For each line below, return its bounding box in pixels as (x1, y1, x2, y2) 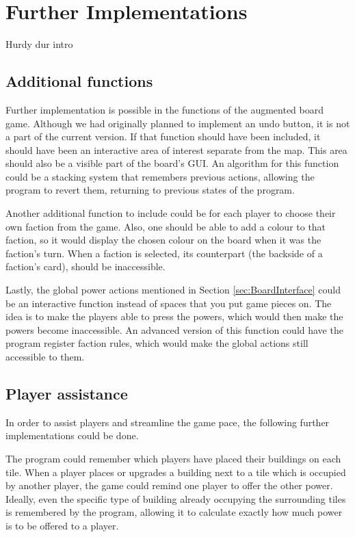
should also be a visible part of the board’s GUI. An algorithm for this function (5, 156, 339, 170)
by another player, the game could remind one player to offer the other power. (5, 478, 333, 493)
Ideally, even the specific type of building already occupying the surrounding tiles (5, 491, 346, 506)
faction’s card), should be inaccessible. (5, 259, 166, 274)
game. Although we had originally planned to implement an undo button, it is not (5, 116, 350, 130)
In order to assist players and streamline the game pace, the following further (5, 415, 330, 429)
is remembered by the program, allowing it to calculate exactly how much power (5, 505, 343, 519)
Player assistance (5, 383, 128, 404)
